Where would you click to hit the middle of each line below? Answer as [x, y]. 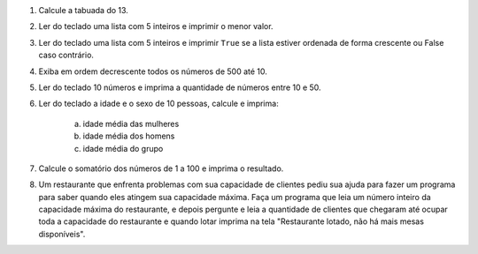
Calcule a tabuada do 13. [83, 10]
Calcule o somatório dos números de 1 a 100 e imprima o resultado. [161, 168]
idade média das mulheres [131, 123]
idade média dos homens [129, 136]
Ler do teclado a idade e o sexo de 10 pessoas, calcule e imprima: [158, 104]
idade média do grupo [123, 148]
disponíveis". [62, 234]
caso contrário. [66, 55]
